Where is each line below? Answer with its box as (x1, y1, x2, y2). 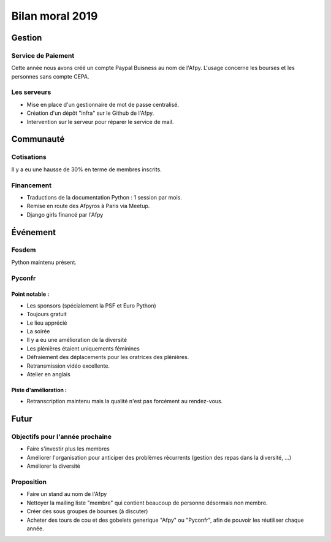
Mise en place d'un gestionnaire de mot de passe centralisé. (26, 101, 179, 108)
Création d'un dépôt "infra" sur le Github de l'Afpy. (26, 109, 154, 117)
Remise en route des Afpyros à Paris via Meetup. (26, 203, 150, 210)
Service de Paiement (11, 51, 75, 60)
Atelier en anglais (26, 370, 70, 377)
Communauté (11, 134, 65, 144)
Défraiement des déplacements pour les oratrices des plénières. (26, 354, 189, 361)
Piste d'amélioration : (11, 386, 67, 393)
